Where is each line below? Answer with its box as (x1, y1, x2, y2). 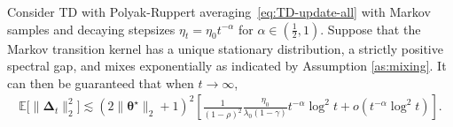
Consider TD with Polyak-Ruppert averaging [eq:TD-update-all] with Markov (7, 3, 431, 20)
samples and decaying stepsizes (7, 19, 176, 38)
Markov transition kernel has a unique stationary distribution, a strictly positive (7, 39, 443, 57)
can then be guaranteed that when (7, 73, 194, 92)
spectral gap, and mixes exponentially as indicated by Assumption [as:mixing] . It (7, 56, 447, 75)
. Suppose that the (320, 19, 421, 38)
